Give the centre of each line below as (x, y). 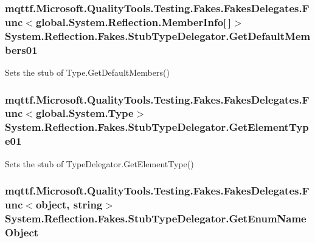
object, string (69, 204)
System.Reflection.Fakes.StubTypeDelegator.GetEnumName (156, 218)
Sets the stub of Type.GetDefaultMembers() (87, 72)
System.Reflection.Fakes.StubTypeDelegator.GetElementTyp (157, 127)
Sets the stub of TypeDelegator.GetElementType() (99, 163)
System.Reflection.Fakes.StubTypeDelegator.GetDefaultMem (158, 35)
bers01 (21, 49)
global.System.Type (85, 113)
